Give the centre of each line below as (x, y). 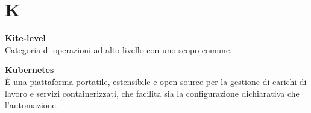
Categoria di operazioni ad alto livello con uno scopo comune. (118, 49)
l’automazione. (32, 105)
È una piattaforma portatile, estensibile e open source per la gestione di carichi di (156, 81)
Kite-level (25, 38)
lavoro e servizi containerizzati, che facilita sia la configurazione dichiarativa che (152, 93)
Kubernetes (30, 70)
